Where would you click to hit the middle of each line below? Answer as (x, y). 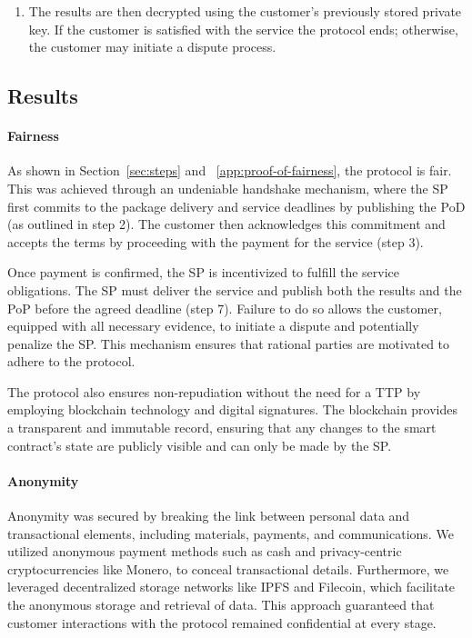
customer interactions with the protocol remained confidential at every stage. (222, 622)
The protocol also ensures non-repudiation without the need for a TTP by (214, 391)
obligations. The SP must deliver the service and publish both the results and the (235, 289)
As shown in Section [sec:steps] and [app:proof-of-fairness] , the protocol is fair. (230, 170)
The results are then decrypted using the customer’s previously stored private (245, 11)
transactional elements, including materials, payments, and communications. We (231, 533)
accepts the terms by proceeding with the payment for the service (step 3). (216, 241)
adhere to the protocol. (71, 361)
